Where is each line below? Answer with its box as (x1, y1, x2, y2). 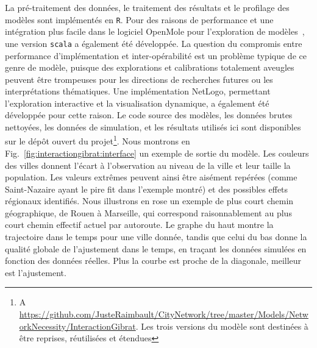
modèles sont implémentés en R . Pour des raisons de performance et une (5, 13, 274, 26)
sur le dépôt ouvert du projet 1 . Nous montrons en (5, 133, 190, 147)
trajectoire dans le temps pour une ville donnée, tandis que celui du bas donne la (5, 230, 307, 243)
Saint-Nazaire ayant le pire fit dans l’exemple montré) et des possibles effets (5, 182, 288, 195)
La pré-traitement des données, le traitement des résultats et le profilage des (5, 1, 290, 13)
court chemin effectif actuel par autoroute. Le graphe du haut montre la (5, 218, 274, 231)
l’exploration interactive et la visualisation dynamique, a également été (5, 96, 269, 109)
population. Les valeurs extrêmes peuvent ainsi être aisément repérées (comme (5, 171, 297, 183)
